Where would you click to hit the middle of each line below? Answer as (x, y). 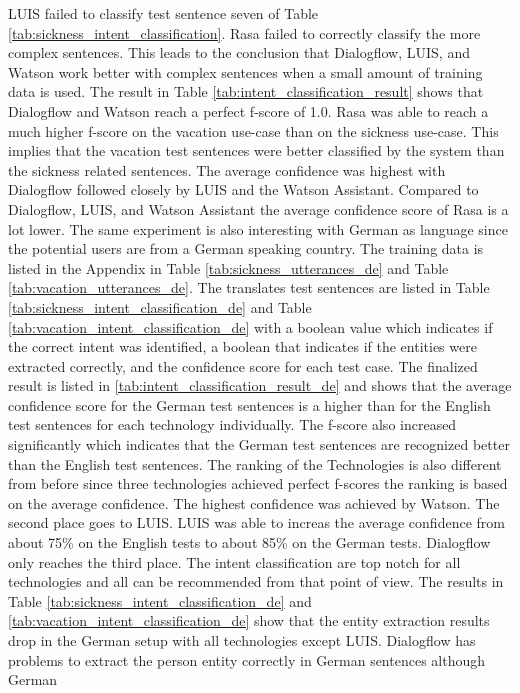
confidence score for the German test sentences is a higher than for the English (249, 404)
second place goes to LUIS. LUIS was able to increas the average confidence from (256, 522)
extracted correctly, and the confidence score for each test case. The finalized (243, 365)
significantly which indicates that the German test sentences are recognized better (259, 444)
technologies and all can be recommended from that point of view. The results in (256, 581)
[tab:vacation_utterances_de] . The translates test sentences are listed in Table (249, 287)
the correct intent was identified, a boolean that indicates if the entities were (242, 346)
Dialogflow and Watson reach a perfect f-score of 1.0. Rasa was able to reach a (248, 110)
